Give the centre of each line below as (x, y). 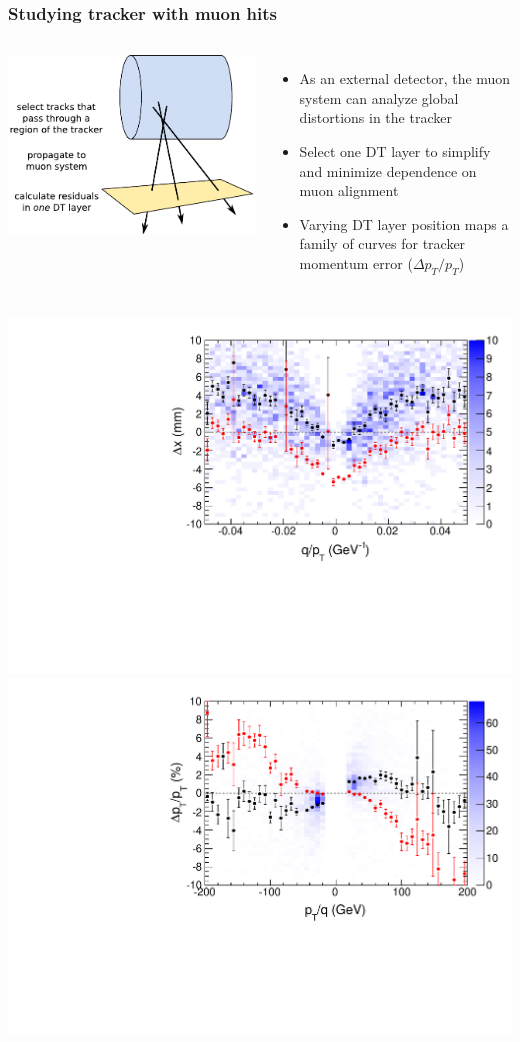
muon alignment (349, 190)
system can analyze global (379, 97)
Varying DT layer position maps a (404, 223)
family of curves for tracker (382, 243)
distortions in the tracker (375, 117)
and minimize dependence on (388, 170)
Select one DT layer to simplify (395, 151)
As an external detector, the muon (405, 78)
